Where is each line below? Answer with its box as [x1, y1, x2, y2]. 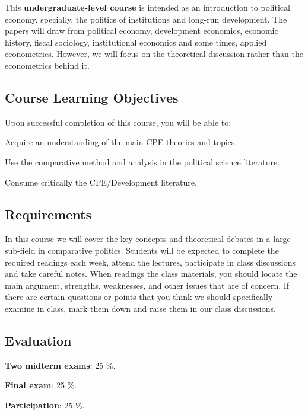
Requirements [5, 205, 91, 223]
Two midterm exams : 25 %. [5, 359, 116, 371]
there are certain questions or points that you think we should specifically [5, 290, 273, 303]
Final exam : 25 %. [5, 379, 77, 391]
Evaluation [5, 331, 72, 349]
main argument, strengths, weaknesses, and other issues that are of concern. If [5, 279, 290, 291]
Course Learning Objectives [5, 88, 179, 106]
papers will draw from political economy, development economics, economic [5, 24, 278, 37]
